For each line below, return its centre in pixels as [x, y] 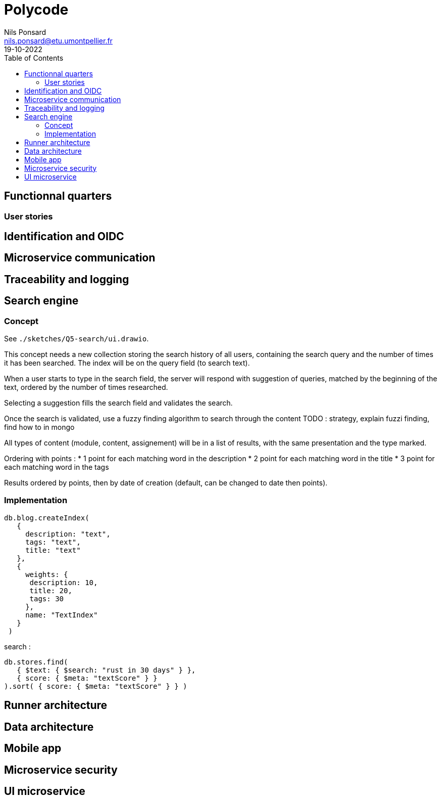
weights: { [47, 574]
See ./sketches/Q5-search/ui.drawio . [77, 339]
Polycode [36, 10]
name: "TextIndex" [62, 615]
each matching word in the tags [57, 467]
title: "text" [53, 550]
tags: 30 [47, 598]
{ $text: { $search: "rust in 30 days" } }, [106, 670]
